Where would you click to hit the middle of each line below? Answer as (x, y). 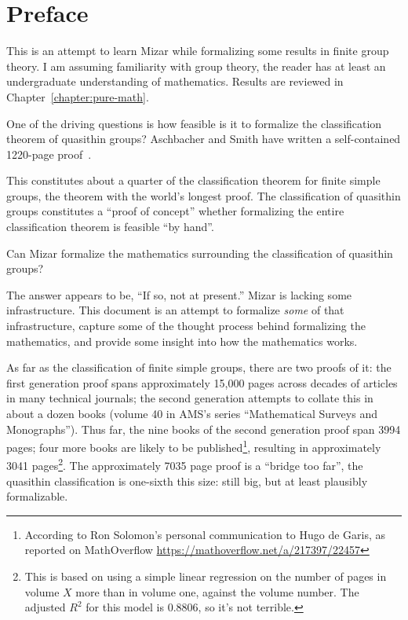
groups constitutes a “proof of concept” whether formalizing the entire (175, 211)
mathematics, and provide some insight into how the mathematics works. (182, 341)
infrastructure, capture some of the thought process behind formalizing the (186, 326)
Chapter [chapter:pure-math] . (78, 96)
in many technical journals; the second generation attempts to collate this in (190, 398)
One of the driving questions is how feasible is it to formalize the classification (194, 123)
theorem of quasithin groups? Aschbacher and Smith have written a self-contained (204, 139)
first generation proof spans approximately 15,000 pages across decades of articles (202, 382)
